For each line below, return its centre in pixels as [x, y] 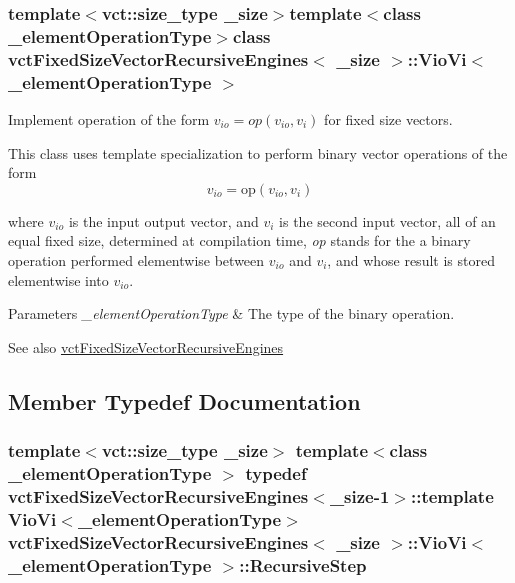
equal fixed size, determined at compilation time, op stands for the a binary [239, 240]
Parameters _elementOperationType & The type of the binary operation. [231, 313]
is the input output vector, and [163, 220]
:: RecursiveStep [303, 564]
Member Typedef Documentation [184, 400]
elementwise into [58, 279]
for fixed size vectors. [388, 118]
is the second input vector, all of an [387, 220]
